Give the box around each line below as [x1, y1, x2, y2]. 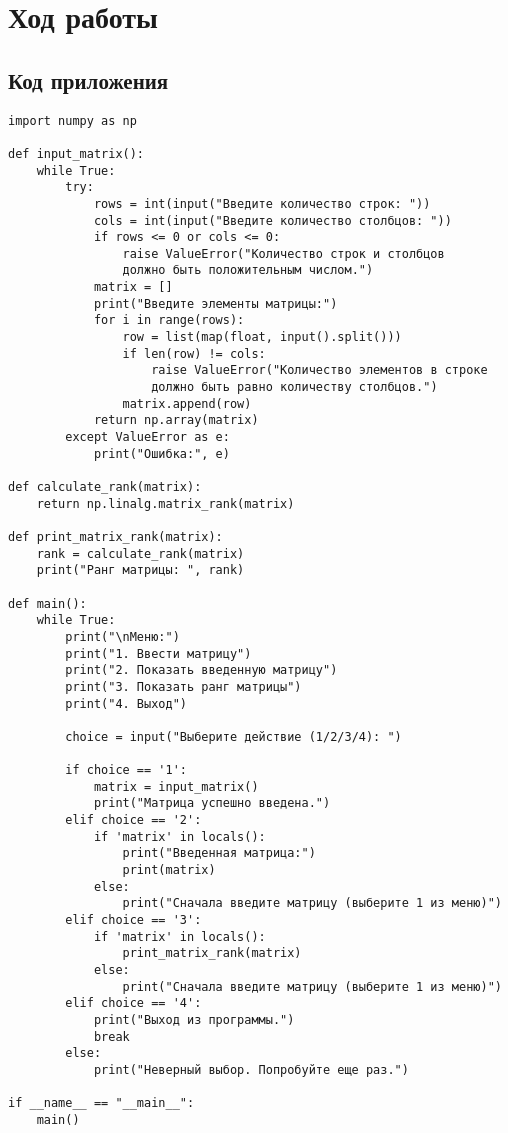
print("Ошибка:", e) [93, 446, 230, 461]
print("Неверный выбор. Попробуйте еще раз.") [93, 1062, 409, 1077]
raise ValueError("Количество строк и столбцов [122, 246, 445, 261]
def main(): [8, 596, 87, 611]
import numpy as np [8, 113, 137, 128]
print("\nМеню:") [65, 629, 180, 644]
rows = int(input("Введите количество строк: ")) [93, 196, 431, 211]
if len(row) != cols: [122, 346, 266, 361]
